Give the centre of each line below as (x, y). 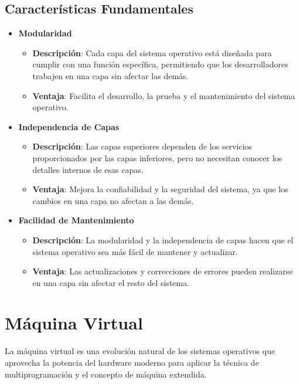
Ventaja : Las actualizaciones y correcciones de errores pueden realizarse (163, 271)
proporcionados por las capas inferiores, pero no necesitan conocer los (157, 157)
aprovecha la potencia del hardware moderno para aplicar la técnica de (132, 363)
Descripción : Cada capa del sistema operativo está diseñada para (152, 52)
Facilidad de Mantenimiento (76, 220)
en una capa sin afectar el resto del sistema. (111, 282)
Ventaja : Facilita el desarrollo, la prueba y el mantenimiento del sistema (164, 95)
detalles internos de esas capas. (88, 169)
